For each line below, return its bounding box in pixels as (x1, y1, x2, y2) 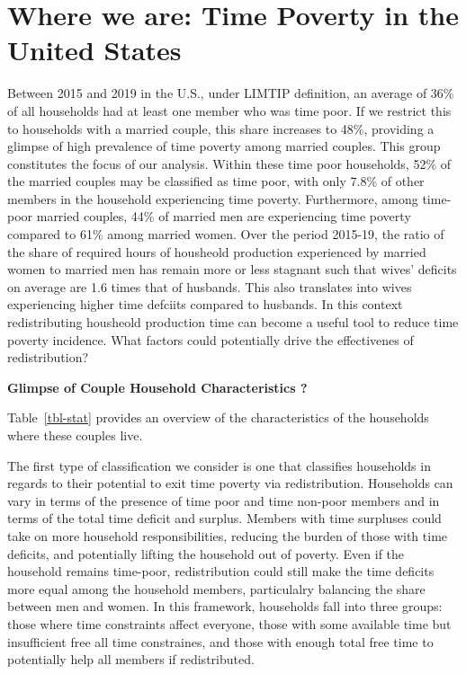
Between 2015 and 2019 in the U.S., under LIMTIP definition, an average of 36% (7, 84, 454, 102)
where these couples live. (7, 426, 143, 444)
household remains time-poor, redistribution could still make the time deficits (7, 562, 435, 581)
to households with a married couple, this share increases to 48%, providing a (7, 119, 435, 137)
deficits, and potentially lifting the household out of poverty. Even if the (7, 544, 405, 563)
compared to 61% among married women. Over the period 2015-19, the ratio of (7, 225, 444, 244)
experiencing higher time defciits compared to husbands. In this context (7, 295, 403, 314)
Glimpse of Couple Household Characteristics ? (7, 377, 308, 396)
